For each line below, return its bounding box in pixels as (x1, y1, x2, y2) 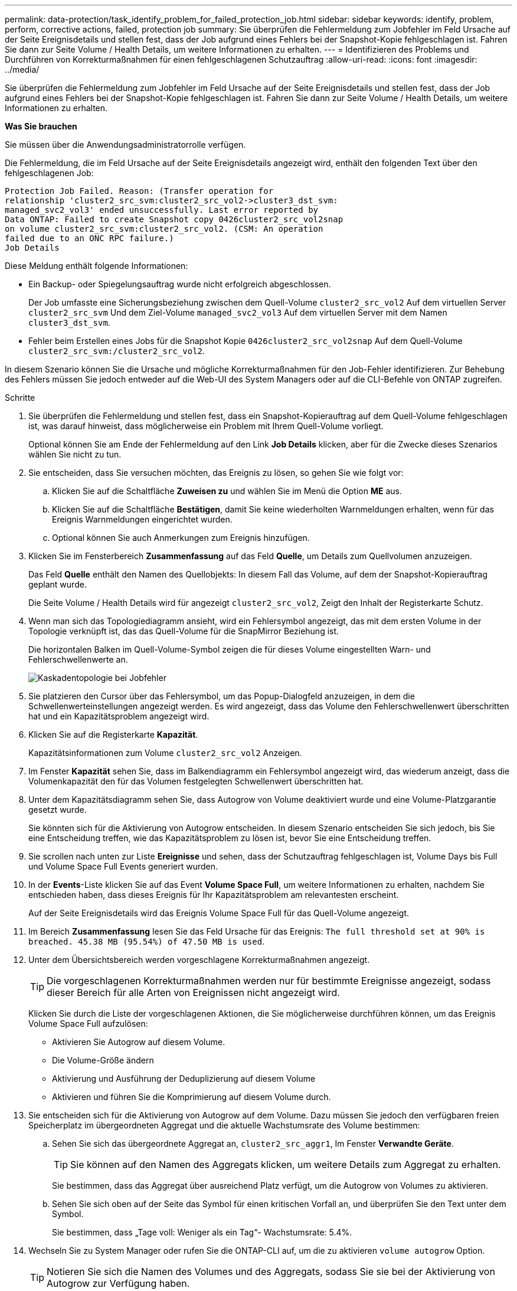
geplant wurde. (28, 579, 87, 589)
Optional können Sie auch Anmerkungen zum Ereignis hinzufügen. (52, 533, 310, 543)
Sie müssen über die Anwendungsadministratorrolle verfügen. (5, 140, 246, 150)
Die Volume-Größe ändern (52, 1055, 154, 1065)
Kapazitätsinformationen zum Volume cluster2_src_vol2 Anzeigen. (28, 748, 302, 758)
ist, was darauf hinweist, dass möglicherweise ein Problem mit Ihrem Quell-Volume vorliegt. (28, 421, 384, 431)
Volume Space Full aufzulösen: (28, 1018, 148, 1029)
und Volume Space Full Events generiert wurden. (28, 861, 218, 871)
